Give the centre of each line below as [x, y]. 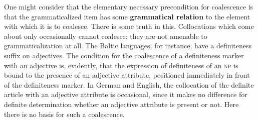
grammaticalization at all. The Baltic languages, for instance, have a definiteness [128, 46]
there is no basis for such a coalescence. [64, 114]
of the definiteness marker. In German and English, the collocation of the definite [129, 84]
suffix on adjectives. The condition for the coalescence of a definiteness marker [124, 55]
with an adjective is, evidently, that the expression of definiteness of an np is [121, 65]
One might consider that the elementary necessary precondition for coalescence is [129, 6]
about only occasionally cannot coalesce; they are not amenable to [106, 36]
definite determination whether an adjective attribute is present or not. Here [121, 104]
